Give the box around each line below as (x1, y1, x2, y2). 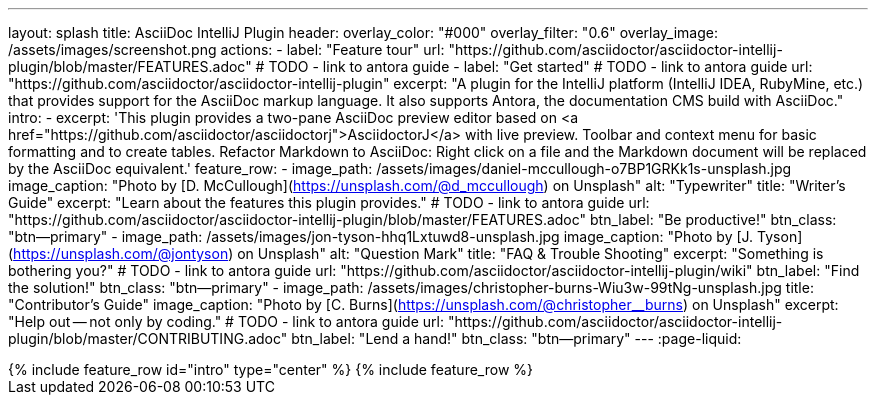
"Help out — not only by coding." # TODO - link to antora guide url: (8, 313, 444, 330)
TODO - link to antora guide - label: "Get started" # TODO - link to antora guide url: (268, 58, 813, 75)
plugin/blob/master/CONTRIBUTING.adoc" (8, 330, 288, 347)
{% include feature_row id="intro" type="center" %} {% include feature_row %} (8, 361, 533, 378)
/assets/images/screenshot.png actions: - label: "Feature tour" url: (8, 41, 445, 58)
